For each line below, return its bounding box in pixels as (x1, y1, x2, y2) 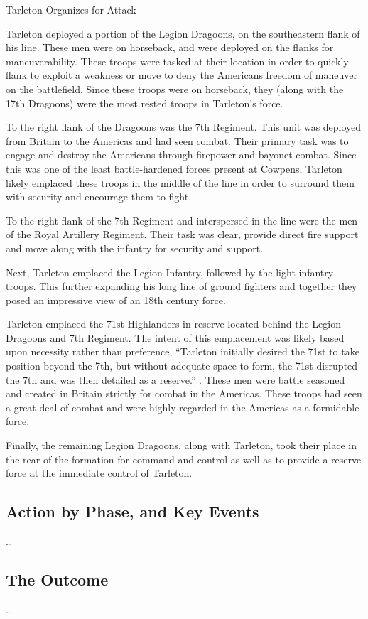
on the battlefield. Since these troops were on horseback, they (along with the (6, 81, 344, 96)
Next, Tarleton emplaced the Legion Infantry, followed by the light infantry (6, 264, 334, 279)
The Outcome (6, 569, 109, 590)
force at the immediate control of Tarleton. (6, 465, 193, 480)
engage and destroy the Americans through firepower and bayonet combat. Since (6, 147, 357, 162)
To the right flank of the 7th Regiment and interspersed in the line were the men (6, 212, 358, 227)
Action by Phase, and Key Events (6, 500, 259, 522)
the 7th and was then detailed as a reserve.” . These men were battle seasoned (6, 372, 345, 387)
